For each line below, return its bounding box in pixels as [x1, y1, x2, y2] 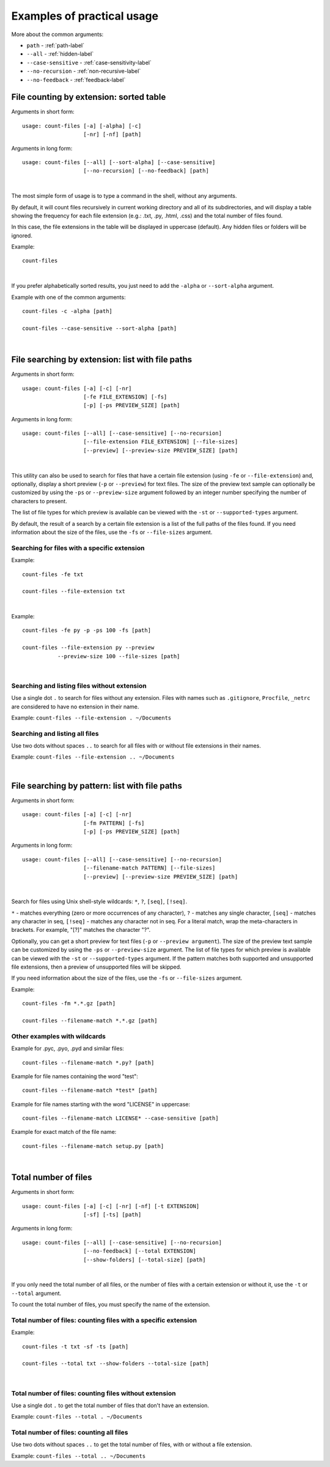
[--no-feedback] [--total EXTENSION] [83, 1248, 197, 1255]
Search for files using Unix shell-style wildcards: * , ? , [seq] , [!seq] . [11, 898, 188, 906]
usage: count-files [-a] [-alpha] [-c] [22, 122, 142, 129]
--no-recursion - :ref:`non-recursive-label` [26, 67, 141, 75]
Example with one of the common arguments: [11, 293, 126, 301]
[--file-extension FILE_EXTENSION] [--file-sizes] [83, 438, 238, 445]
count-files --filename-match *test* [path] [22, 1087, 158, 1094]
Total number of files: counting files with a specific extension [11, 1316, 197, 1324]
